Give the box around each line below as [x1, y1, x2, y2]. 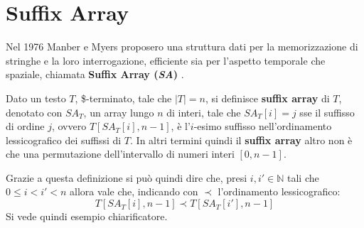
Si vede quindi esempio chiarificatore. [6, 209, 168, 224]
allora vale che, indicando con [70, 184, 198, 199]
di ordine [6, 119, 45, 134]
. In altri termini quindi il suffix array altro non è [130, 132, 353, 147]
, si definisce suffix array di [205, 90, 330, 105]
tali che [287, 170, 319, 185]
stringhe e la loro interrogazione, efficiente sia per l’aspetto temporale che [6, 53, 326, 67]
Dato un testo [6, 90, 66, 105]
